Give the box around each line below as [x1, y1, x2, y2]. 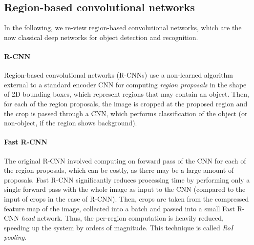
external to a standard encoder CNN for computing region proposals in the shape [4, 79, 247, 89]
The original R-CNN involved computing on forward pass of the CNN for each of [4, 155, 246, 165]
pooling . [4, 232, 27, 242]
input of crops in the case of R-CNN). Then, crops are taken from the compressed [4, 193, 249, 204]
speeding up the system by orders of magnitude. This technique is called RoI [4, 222, 233, 232]
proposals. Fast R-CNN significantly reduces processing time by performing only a [4, 174, 250, 184]
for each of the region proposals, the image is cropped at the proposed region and [4, 98, 248, 108]
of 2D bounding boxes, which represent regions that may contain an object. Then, [4, 89, 249, 99]
